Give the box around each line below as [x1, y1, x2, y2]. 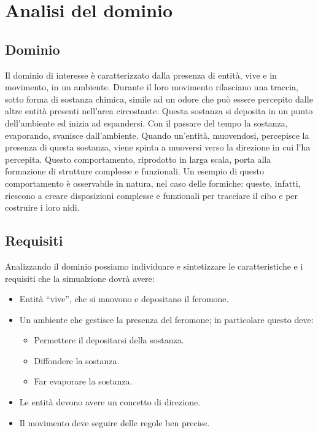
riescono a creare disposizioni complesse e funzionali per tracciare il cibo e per [5, 189, 298, 201]
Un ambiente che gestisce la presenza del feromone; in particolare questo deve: [19, 313, 314, 326]
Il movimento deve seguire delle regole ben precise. [19, 416, 210, 429]
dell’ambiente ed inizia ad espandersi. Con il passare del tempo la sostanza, [5, 116, 288, 129]
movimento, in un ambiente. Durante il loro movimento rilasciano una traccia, [5, 80, 298, 93]
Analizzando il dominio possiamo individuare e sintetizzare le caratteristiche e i [5, 259, 303, 272]
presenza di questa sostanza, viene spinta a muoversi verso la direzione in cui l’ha [5, 141, 311, 154]
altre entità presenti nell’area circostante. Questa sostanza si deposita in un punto [5, 104, 313, 117]
